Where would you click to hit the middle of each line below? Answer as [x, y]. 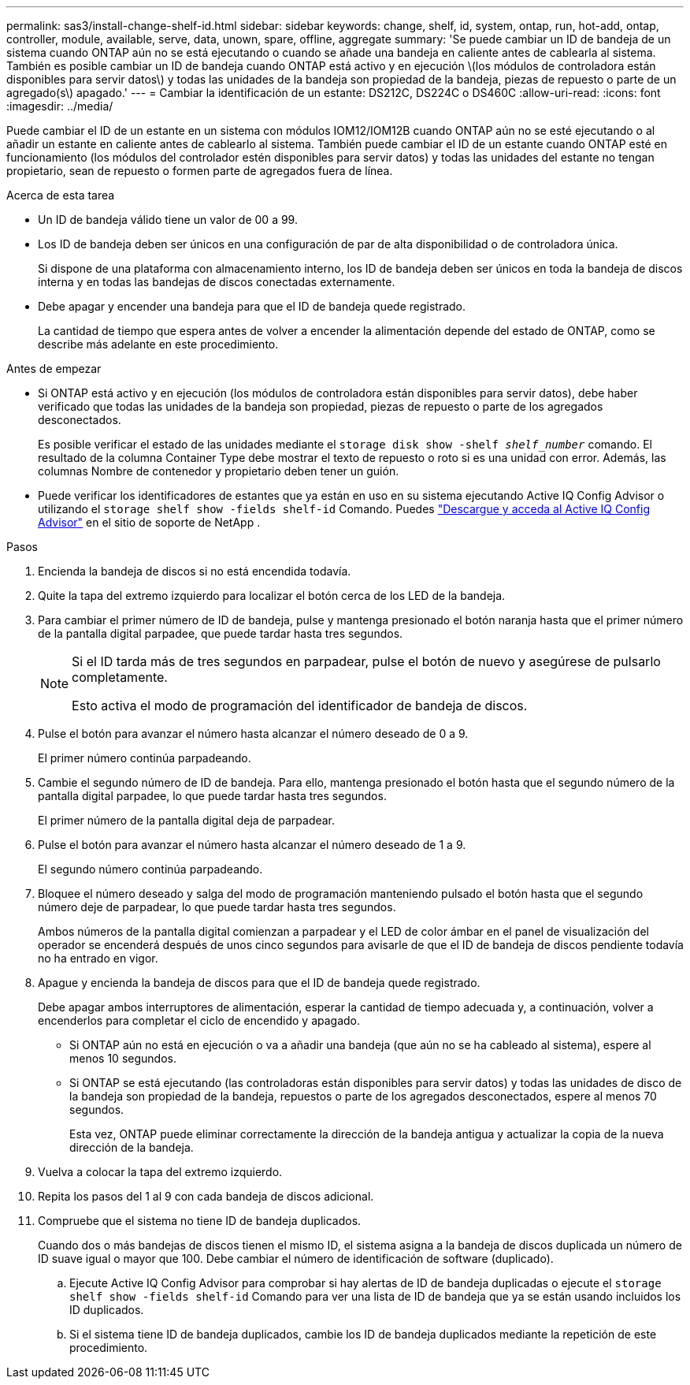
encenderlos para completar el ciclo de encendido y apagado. [199, 1020]
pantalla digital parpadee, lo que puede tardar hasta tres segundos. [212, 796]
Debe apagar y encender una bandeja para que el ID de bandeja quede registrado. [252, 306]
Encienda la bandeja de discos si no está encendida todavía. [195, 571]
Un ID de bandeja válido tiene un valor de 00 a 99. [168, 220]
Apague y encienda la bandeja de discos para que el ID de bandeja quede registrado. [259, 983]
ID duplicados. [107, 1310]
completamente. [120, 677]
